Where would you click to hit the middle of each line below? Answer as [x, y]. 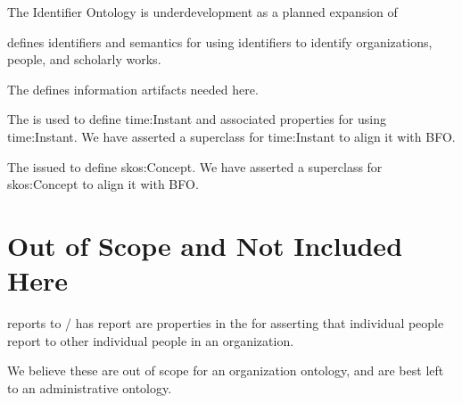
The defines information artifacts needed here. [133, 89]
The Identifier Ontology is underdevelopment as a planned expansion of [202, 12]
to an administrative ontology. [90, 387]
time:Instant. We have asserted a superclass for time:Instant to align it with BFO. [231, 136]
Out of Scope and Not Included [205, 245]
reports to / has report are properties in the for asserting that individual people [226, 323]
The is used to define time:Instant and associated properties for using [197, 119]
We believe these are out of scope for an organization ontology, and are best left [226, 370]
